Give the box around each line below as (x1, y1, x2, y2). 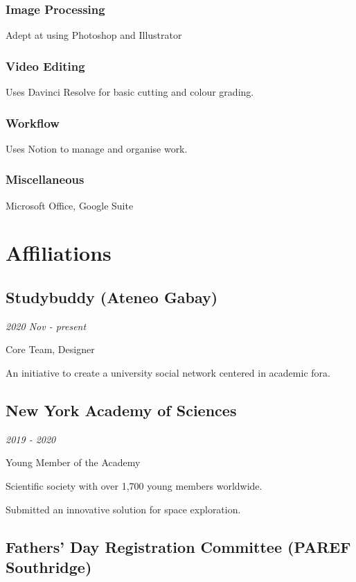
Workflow (6, 114, 60, 131)
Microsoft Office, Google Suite (6, 198, 134, 212)
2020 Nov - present (6, 318, 87, 333)
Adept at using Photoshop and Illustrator (6, 28, 182, 42)
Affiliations (6, 239, 112, 267)
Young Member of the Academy (6, 455, 141, 470)
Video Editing (6, 57, 85, 74)
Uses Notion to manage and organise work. (6, 141, 188, 155)
